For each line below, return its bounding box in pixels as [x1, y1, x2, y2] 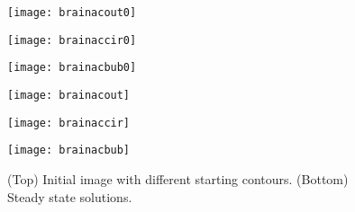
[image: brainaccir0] [7, 33, 137, 47]
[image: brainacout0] [7, 6, 137, 19]
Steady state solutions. [7, 187, 132, 206]
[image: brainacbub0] [7, 61, 137, 75]
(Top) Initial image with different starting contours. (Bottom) [7, 169, 349, 188]
